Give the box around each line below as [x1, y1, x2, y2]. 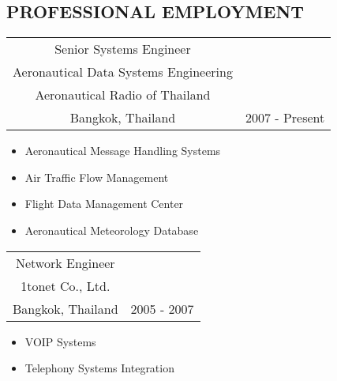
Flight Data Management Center [24, 195, 184, 212]
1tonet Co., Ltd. [21, 276, 110, 295]
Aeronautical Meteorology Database [24, 221, 199, 238]
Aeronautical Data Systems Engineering [13, 62, 233, 81]
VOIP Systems [24, 333, 96, 349]
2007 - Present [245, 108, 325, 127]
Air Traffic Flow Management [24, 168, 169, 185]
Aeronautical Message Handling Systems [24, 142, 221, 159]
